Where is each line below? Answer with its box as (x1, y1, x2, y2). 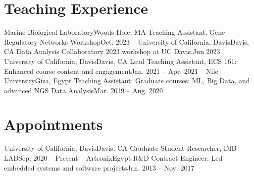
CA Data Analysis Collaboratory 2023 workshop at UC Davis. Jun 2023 (4, 46, 220, 57)
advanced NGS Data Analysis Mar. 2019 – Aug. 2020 (4, 85, 163, 95)
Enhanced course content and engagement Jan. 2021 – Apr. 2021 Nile (4, 65, 218, 76)
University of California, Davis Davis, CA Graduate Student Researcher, (4, 143, 222, 153)
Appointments (4, 114, 103, 134)
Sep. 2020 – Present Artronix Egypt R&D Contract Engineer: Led (18, 153, 223, 163)
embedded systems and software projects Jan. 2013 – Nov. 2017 (4, 162, 195, 173)
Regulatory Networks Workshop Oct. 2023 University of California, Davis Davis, (4, 36, 249, 47)
